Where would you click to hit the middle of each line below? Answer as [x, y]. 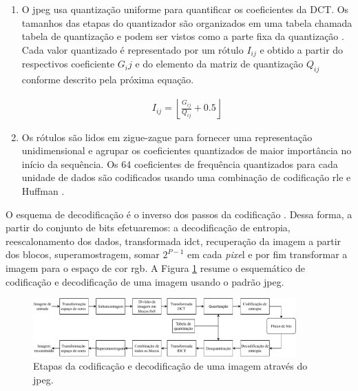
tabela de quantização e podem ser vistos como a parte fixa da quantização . [183, 36]
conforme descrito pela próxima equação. [108, 80]
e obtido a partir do [302, 49]
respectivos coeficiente [68, 64]
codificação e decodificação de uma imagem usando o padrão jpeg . [145, 281]
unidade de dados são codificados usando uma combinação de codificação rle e [186, 177]
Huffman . [43, 191]
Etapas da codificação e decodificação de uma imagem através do [170, 366]
